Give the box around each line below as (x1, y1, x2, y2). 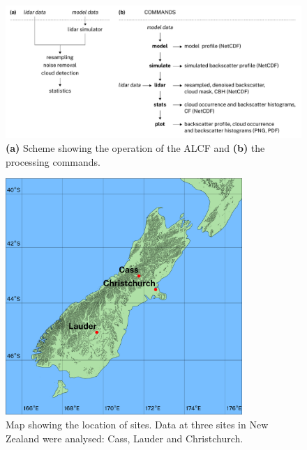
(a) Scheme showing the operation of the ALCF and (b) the (6, 141, 265, 155)
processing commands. (6, 154, 100, 169)
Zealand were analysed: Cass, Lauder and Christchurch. (6, 430, 244, 445)
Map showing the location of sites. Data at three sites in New (6, 417, 269, 432)
